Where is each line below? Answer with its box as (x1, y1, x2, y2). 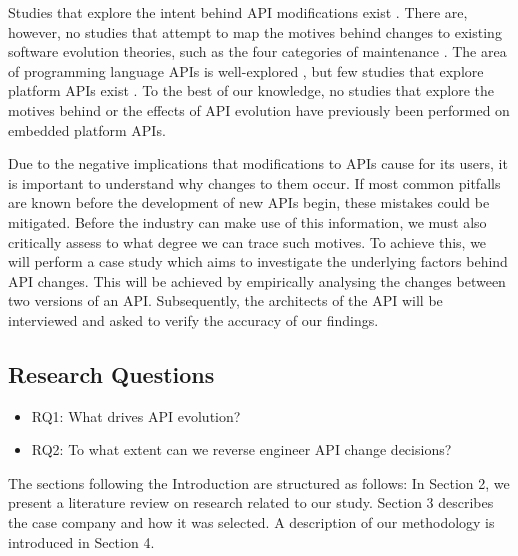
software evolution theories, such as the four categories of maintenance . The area (8, 41, 507, 62)
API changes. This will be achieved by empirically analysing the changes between (8, 270, 506, 291)
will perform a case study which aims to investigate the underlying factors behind (8, 251, 508, 272)
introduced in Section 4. (8, 531, 155, 552)
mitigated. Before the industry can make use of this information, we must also (8, 211, 487, 232)
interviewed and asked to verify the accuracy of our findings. (8, 309, 379, 330)
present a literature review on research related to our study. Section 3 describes (8, 492, 494, 513)
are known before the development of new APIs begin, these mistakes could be (8, 192, 490, 213)
